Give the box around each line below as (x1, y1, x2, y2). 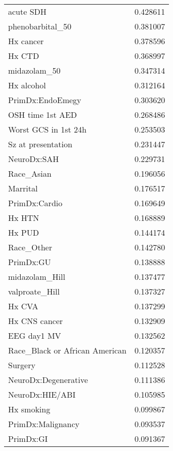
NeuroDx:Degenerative (8, 374, 88, 385)
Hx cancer (8, 35, 44, 47)
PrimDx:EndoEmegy (8, 94, 81, 106)
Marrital (8, 182, 38, 194)
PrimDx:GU (8, 256, 51, 268)
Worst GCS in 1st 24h (8, 123, 87, 135)
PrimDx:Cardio (8, 197, 63, 209)
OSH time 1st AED (8, 109, 77, 120)
